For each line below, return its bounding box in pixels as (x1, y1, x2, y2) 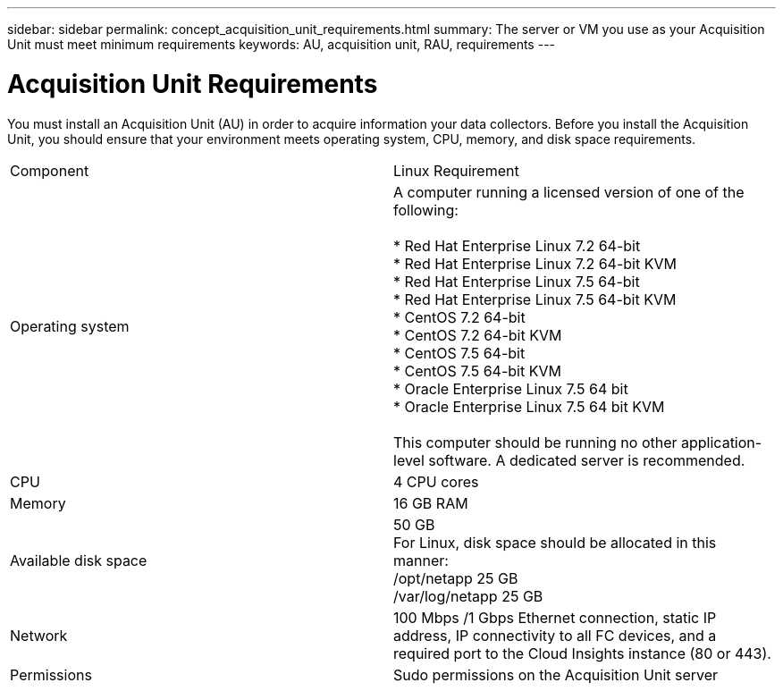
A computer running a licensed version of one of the (393, 182, 745, 201)
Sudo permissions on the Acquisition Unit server (393, 665, 719, 684)
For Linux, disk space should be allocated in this (393, 533, 717, 552)
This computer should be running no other (393, 433, 678, 451)
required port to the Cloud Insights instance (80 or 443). (393, 644, 771, 662)
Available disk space (10, 551, 147, 569)
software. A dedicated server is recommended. (428, 451, 745, 469)
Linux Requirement (393, 161, 519, 180)
